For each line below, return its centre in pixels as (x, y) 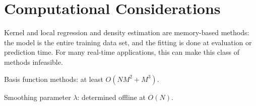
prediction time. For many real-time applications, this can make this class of (122, 52)
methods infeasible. (34, 62)
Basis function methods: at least (54, 79)
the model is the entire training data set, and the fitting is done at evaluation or (128, 42)
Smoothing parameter (38, 97)
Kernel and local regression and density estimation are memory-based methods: (127, 32)
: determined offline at (111, 97)
